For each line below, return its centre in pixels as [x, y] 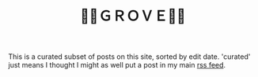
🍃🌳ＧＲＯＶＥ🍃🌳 [133, 16]
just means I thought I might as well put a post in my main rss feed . [117, 65]
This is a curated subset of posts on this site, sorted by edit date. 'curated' [129, 57]
